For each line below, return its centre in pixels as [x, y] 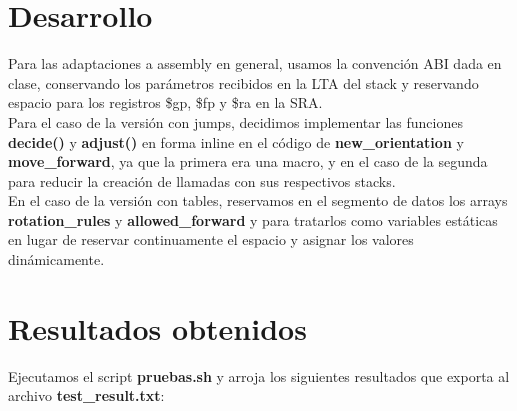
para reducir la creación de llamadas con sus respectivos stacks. [202, 180]
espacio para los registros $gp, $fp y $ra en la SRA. [165, 102]
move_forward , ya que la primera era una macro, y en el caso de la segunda [248, 161]
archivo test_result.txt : [86, 395]
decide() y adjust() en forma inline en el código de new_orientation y [236, 141]
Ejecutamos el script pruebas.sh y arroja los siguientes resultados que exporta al [259, 375]
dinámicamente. [56, 259]
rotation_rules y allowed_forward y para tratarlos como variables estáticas [253, 219]
